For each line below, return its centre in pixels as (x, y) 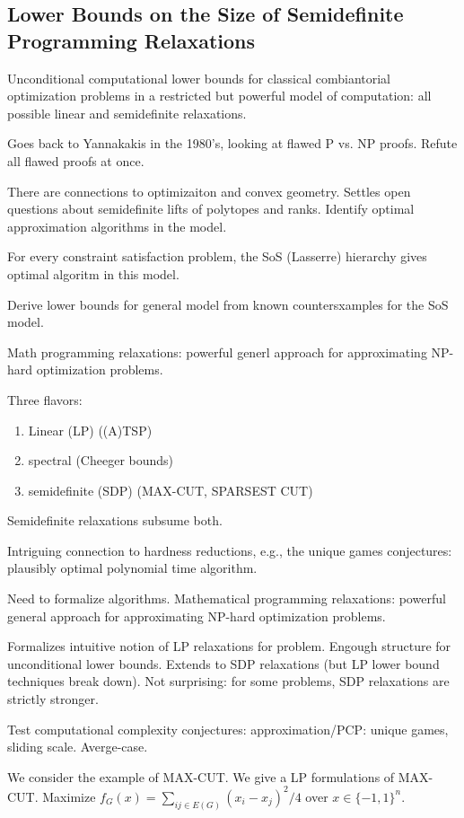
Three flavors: (45, 399)
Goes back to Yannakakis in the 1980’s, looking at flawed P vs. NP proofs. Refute (232, 143)
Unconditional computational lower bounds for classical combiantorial (199, 78)
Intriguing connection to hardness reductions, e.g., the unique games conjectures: (230, 550)
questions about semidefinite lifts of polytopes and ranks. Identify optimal (211, 209)
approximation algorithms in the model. (117, 226)
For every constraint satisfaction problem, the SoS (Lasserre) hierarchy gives (217, 256)
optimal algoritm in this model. (93, 273)
